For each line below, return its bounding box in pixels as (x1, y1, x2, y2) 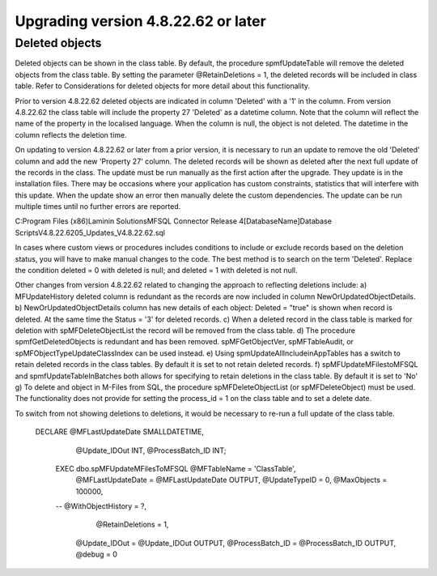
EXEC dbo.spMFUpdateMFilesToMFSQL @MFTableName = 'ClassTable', (55, 463, 296, 473)
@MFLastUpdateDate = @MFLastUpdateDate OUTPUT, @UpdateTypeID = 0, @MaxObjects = (75, 475, 388, 485)
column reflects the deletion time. (15, 130, 127, 139)
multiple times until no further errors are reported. (15, 202, 181, 211)
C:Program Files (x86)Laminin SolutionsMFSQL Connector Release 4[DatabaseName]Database (15, 216, 332, 226)
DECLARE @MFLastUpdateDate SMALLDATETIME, (35, 427, 204, 437)
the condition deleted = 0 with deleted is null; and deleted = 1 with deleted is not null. (15, 266, 298, 275)
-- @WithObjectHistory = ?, (55, 501, 147, 511)
